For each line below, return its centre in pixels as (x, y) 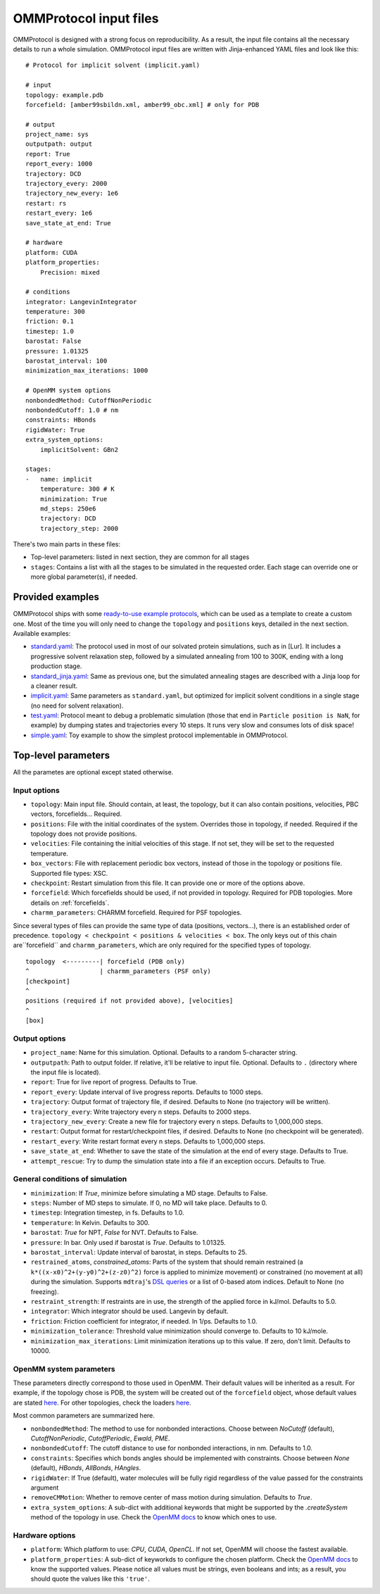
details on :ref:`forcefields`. (70, 903)
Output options (39, 1038)
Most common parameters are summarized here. (84, 1416)
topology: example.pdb (65, 95)
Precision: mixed (70, 272)
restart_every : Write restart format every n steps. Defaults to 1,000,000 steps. (148, 1141)
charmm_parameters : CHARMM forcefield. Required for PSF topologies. (136, 912)
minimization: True (74, 499)
